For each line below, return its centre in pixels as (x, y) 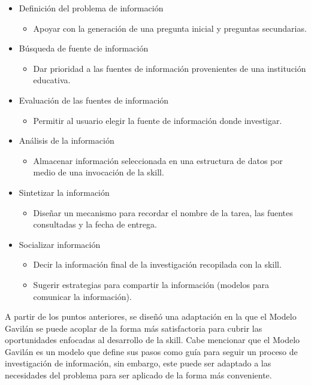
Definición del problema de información (91, 8)
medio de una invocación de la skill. (99, 172)
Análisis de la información (67, 140)
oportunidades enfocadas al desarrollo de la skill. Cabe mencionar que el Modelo (153, 340)
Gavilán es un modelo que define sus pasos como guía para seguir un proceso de (151, 351)
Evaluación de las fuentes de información (94, 100)
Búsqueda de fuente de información (84, 48)
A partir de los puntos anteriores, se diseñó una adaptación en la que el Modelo (151, 316)
